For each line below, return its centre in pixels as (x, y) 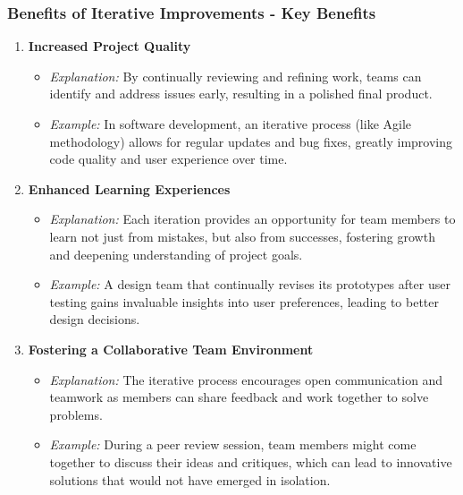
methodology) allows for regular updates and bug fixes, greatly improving (251, 141)
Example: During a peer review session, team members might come (233, 444)
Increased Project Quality (109, 46)
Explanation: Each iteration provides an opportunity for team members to (253, 219)
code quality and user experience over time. (168, 159)
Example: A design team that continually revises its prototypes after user (250, 284)
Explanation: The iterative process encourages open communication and (246, 379)
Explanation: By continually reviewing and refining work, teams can (236, 76)
